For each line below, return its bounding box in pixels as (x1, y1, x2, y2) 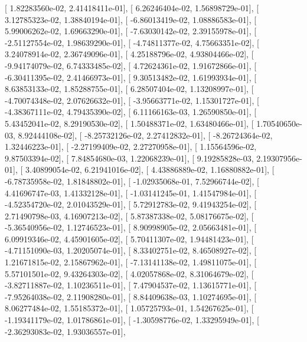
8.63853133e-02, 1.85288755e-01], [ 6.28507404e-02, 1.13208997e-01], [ (5, 83, 254, 95)
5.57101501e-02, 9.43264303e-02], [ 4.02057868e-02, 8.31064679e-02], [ (5, 267, 254, 279)
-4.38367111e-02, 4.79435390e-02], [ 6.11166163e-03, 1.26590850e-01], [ (5, 106, 257, 118)
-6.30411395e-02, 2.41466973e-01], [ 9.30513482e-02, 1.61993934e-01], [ (5, 71, 257, 83)
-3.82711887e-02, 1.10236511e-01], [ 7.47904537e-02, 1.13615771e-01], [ (5, 279, 257, 291)
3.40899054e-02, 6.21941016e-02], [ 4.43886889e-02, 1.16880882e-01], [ (25, 163, 275, 176)
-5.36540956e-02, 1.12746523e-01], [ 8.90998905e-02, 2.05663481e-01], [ (5, 221, 257, 234)
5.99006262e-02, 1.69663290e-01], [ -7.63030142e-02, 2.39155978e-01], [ (5, 25, 257, 37)
